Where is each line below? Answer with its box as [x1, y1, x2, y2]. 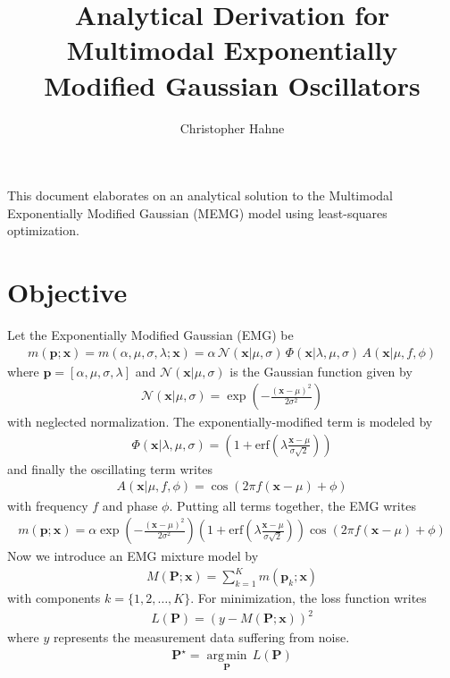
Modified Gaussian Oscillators [44, 66, 421, 103]
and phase [102, 496, 158, 514]
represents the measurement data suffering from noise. [54, 628, 350, 647]
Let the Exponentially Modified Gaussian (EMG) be [7, 326, 294, 343]
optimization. [7, 221, 79, 240]
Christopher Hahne [179, 118, 285, 137]
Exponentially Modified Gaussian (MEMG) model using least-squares [7, 203, 387, 222]
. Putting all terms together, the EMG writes [169, 496, 416, 514]
